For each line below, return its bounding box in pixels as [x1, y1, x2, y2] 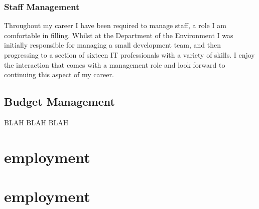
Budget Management [4, 94, 115, 109]
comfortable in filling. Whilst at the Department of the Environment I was [4, 30, 233, 40]
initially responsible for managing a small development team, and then [4, 40, 221, 50]
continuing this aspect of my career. [4, 69, 114, 80]
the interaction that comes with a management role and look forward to [4, 59, 225, 70]
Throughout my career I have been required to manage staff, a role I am [4, 20, 226, 31]
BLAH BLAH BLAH [4, 117, 69, 127]
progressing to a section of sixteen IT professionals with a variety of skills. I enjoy [4, 50, 255, 60]
